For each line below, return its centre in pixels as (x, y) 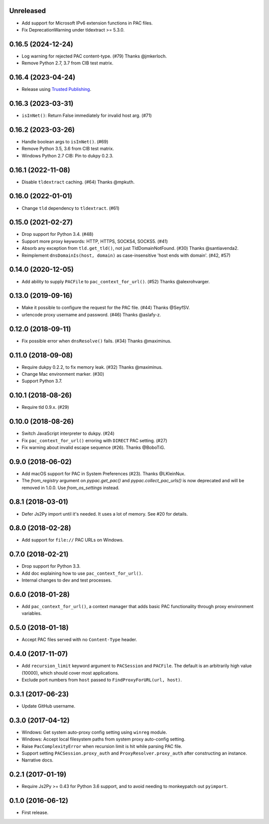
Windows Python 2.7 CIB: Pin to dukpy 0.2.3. (67, 155)
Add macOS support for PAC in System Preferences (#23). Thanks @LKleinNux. (104, 473)
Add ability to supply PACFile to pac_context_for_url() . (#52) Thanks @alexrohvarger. (116, 281)
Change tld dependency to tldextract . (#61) (70, 208)
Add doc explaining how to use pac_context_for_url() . (82, 573)
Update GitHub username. (49, 706)
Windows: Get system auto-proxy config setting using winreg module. (94, 732)
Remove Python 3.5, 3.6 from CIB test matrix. (68, 149)
